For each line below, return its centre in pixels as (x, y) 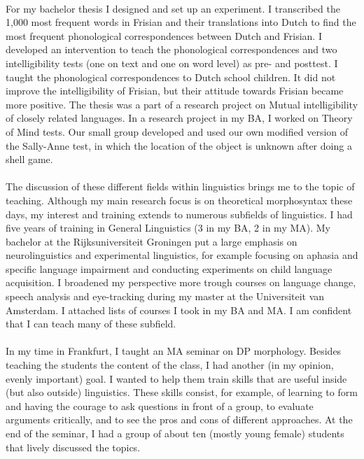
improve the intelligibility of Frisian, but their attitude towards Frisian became (175, 91)
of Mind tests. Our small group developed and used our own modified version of (177, 131)
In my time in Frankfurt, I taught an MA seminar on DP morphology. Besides (174, 351)
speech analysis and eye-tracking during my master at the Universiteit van (165, 296)
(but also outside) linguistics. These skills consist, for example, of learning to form (182, 392)
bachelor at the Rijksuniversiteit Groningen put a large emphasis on (152, 241)
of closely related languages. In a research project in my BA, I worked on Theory (179, 118)
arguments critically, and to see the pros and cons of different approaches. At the (179, 419)
